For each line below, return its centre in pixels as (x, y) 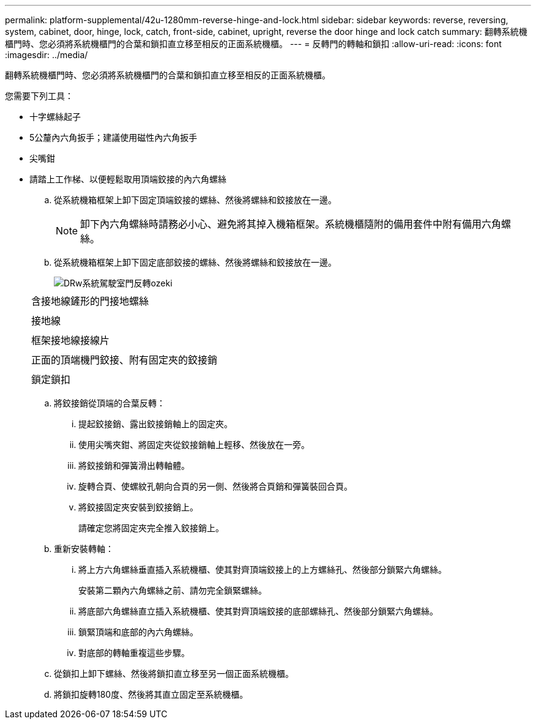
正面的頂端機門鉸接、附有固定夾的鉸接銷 (125, 360)
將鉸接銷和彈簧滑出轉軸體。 (134, 465)
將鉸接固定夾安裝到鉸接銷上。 (138, 507)
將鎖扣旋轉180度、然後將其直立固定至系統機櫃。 (151, 694)
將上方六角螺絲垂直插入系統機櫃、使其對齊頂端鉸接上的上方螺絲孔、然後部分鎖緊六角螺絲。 (262, 569)
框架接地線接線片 (71, 340)
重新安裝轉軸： (84, 549)
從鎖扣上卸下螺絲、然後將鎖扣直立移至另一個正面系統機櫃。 (174, 674)
